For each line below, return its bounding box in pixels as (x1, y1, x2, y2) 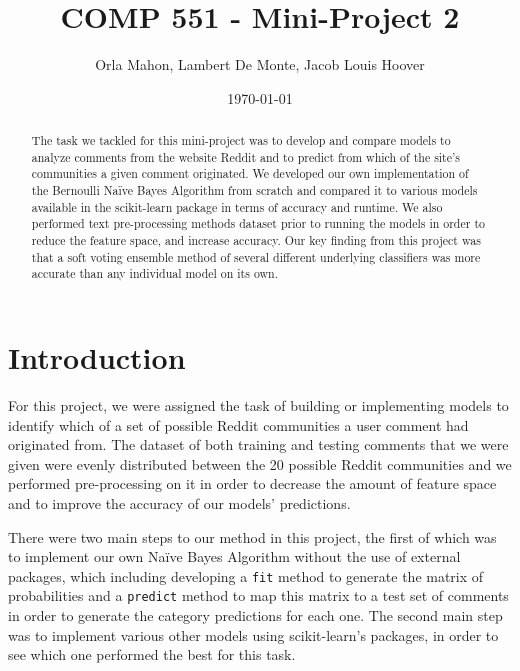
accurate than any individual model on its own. (31, 265, 278, 282)
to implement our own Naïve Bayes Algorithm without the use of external (8, 546, 461, 567)
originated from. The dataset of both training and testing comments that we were (8, 434, 509, 455)
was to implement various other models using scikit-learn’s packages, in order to (8, 624, 499, 645)
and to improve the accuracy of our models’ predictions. (8, 492, 351, 513)
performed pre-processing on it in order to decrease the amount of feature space (8, 473, 497, 494)
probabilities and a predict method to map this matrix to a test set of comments (8, 585, 509, 606)
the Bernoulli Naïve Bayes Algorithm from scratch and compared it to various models (31, 182, 478, 199)
